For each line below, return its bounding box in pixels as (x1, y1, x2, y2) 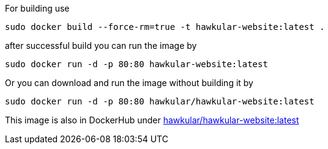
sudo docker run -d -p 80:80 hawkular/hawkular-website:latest (5, 96, 315, 106)
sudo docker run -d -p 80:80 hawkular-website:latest (5, 59, 268, 69)
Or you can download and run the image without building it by (5, 78, 253, 88)
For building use (5, 3, 70, 13)
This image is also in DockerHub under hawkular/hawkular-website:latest (5, 115, 299, 125)
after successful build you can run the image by (5, 40, 197, 51)
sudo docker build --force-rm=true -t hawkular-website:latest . (5, 22, 325, 32)
